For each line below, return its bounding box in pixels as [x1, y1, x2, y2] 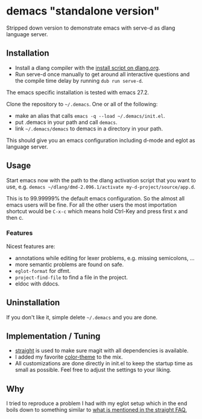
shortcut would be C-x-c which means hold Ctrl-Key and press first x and [6, 207, 188, 215]
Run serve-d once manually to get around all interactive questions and [14, 71, 190, 78]
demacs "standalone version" [6, 4, 160, 18]
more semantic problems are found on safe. [14, 261, 124, 268]
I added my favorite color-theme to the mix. [14, 353, 123, 360]
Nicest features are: [6, 243, 55, 250]
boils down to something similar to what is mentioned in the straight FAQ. [6, 406, 187, 414]
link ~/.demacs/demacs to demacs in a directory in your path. [14, 125, 163, 132]
